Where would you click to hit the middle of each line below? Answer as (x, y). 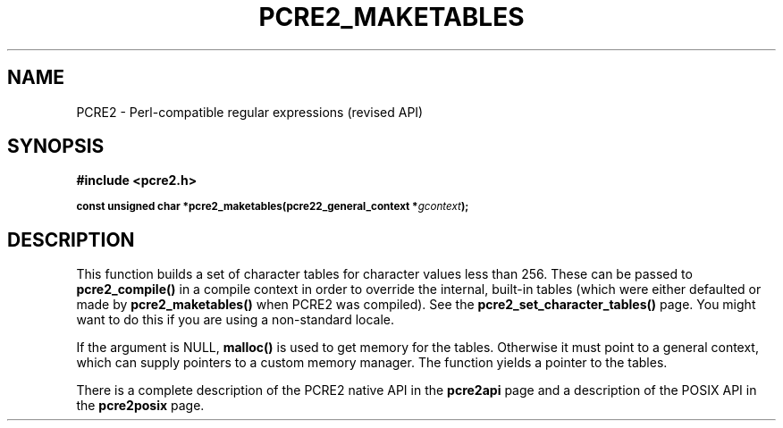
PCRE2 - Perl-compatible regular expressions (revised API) (250, 112)
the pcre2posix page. (140, 406)
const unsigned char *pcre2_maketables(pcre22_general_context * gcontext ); (273, 207)
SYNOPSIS (56, 147)
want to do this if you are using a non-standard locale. (236, 320)
